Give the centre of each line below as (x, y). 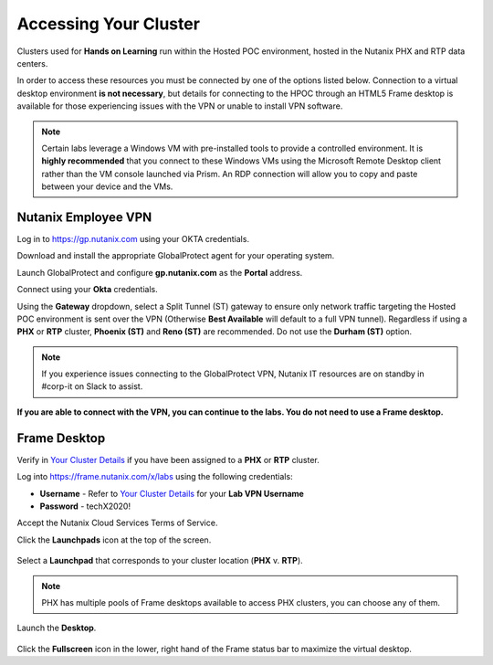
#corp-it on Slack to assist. (92, 386)
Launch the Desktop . (57, 628)
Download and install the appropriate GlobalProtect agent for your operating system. (176, 256)
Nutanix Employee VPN (84, 217)
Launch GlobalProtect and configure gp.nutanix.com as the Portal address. (160, 272)
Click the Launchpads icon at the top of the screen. (114, 540)
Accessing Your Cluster (109, 24)
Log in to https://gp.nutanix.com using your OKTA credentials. (133, 238)
